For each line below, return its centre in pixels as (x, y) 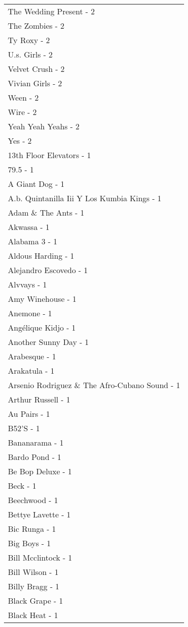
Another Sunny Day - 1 (48, 342)
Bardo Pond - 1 (35, 457)
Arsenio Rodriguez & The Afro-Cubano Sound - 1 (94, 385)
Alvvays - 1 (27, 284)
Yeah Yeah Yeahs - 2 (44, 126)
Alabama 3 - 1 (33, 241)
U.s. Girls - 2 (30, 54)
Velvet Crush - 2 (36, 69)
